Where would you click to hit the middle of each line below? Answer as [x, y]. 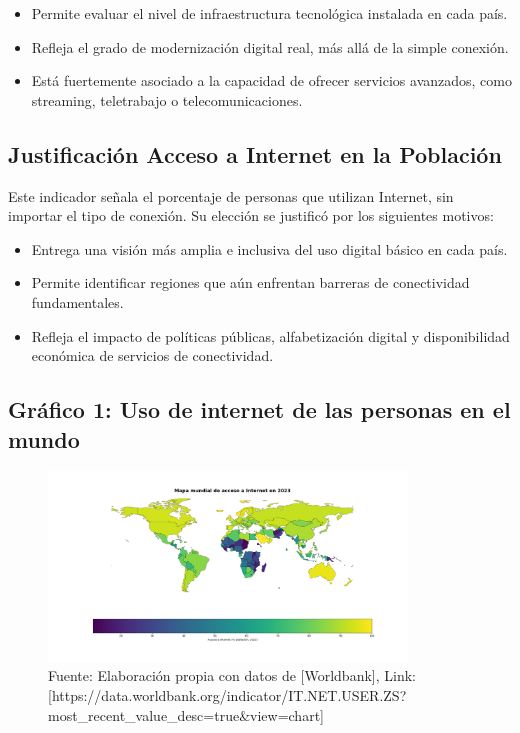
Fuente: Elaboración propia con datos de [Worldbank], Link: [232, 675]
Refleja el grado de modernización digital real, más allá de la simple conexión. [270, 46]
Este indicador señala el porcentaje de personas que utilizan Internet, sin [231, 195]
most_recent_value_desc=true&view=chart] [186, 714]
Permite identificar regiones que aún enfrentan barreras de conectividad [250, 282]
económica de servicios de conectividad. [152, 355]
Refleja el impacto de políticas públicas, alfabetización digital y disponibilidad [270, 335]
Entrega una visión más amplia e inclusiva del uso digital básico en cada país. [269, 248]
